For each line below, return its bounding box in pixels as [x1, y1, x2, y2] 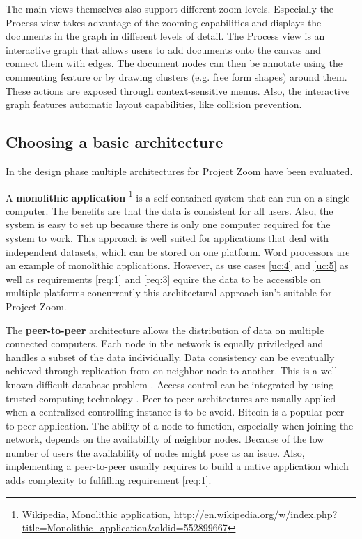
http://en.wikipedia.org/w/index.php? [173, 506, 338, 521]
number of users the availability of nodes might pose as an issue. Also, [6, 445, 305, 460]
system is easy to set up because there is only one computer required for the [6, 217, 331, 231]
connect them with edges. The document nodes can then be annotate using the [6, 56, 343, 70]
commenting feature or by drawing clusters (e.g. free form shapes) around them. [6, 69, 347, 84]
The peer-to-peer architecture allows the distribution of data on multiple [6, 322, 324, 337]
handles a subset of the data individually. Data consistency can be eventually [6, 349, 335, 364]
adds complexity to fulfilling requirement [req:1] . [6, 473, 212, 487]
